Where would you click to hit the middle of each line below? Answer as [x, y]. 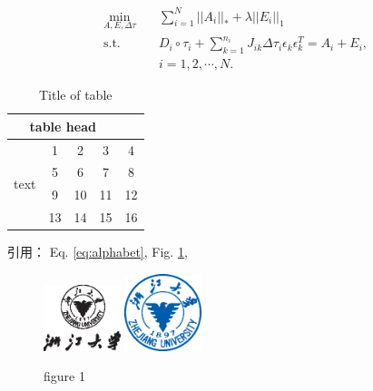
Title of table [76, 95]
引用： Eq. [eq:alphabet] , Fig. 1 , [98, 252]
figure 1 [64, 376]
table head [63, 126]
